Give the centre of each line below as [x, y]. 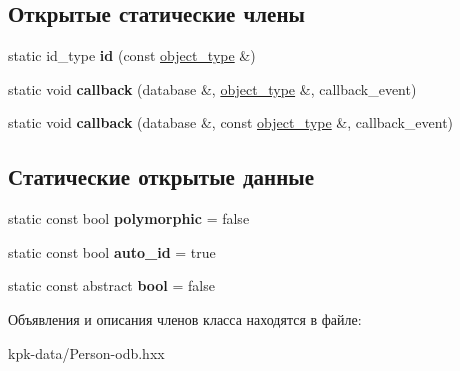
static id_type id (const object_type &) [132, 55]
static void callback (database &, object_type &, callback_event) [212, 88]
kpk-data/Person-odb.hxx [86, 352]
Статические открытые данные [161, 176]
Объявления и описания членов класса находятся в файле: [185, 318]
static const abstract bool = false [111, 285]
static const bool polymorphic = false [129, 218]
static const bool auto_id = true [112, 251]
